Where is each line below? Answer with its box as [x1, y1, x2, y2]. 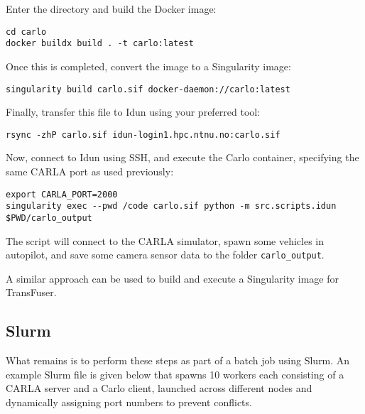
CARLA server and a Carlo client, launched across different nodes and [6, 381, 312, 396]
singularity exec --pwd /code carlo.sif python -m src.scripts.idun [6, 201, 337, 212]
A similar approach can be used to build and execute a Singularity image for [6, 271, 339, 285]
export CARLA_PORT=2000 [6, 189, 118, 200]
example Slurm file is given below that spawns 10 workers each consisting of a [6, 366, 344, 381]
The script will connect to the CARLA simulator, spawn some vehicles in [6, 233, 325, 248]
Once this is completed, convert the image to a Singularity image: [6, 58, 291, 73]
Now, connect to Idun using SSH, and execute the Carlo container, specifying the [6, 150, 359, 165]
